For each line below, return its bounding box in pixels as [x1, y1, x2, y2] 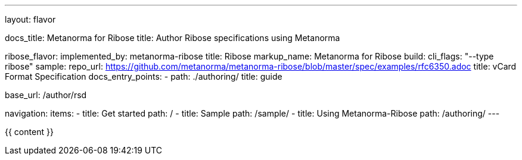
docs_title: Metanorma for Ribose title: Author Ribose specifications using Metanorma [5, 33, 340, 43]
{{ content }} [5, 127, 54, 137]
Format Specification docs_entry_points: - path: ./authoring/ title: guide [5, 71, 282, 81]
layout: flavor [5, 14, 56, 24]
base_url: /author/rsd [5, 90, 87, 100]
